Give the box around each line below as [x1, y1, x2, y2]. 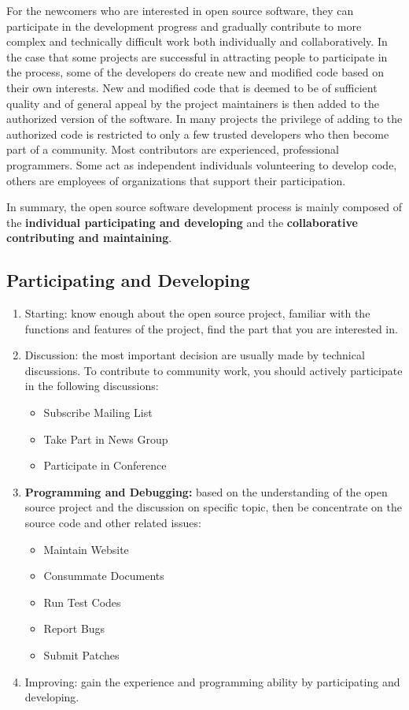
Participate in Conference [43, 457, 167, 474]
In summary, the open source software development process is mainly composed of [6, 199, 403, 215]
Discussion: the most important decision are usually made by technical [24, 347, 365, 363]
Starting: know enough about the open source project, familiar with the [24, 305, 370, 322]
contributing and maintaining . [6, 229, 172, 246]
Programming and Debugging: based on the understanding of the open [24, 483, 388, 500]
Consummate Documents [43, 567, 164, 584]
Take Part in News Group [43, 430, 168, 447]
